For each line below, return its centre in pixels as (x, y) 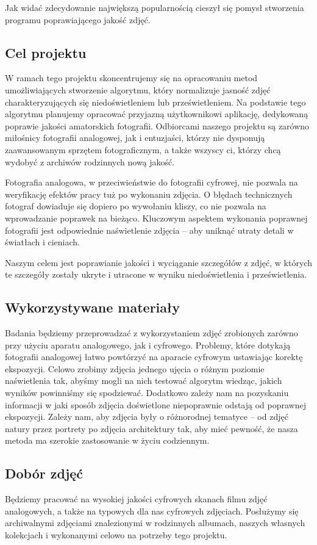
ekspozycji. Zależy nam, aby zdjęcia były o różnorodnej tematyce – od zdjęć (147, 417)
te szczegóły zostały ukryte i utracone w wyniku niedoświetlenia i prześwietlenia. (156, 274)
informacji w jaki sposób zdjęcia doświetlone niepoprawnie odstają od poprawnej (155, 404)
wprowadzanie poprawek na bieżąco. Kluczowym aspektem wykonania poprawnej (156, 218)
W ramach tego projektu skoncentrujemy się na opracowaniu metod (131, 78)
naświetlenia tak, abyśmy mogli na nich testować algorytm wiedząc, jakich (144, 381)
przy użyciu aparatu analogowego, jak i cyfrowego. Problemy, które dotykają (148, 345)
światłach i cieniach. (42, 242)
